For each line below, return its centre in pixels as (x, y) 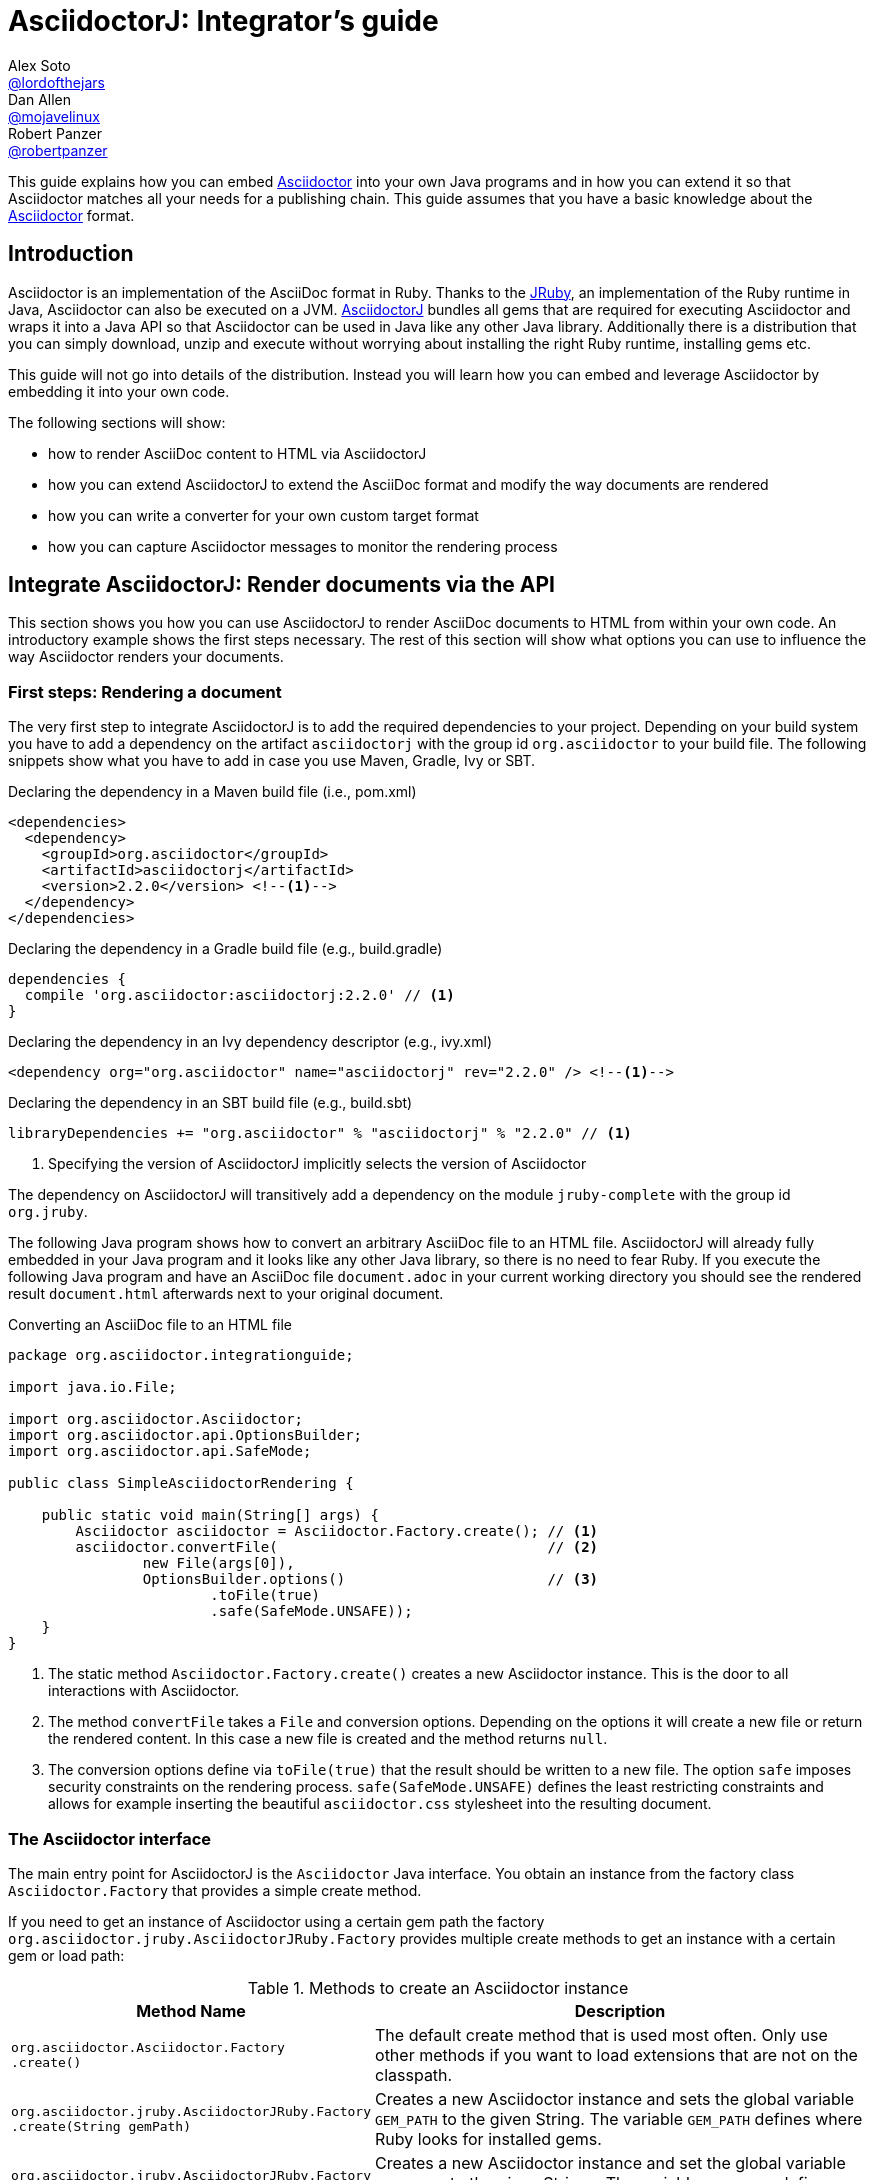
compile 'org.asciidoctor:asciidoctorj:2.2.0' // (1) (239, 995)
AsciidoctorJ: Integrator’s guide (223, 21)
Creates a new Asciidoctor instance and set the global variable (610, 2162)
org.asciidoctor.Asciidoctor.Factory (148, 2047)
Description (620, 2010)
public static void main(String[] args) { (210, 1515)
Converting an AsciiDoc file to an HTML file (150, 1325)
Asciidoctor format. (71, 215)
